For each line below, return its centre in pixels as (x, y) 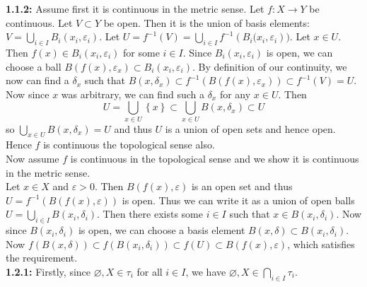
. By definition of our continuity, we (269, 66)
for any (235, 94)
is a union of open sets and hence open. (250, 128)
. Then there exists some (150, 214)
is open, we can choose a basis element (162, 230)
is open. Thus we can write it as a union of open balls (238, 200)
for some (141, 52)
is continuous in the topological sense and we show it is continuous (215, 159)
